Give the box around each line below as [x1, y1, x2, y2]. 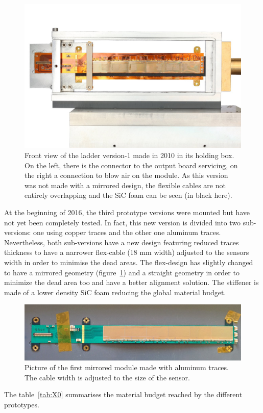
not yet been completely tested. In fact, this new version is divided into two [4, 217, 241, 227]
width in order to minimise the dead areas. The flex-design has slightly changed [4, 256, 253, 267]
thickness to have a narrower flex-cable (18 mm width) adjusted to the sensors [4, 247, 249, 257]
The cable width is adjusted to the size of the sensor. [25, 372, 190, 382]
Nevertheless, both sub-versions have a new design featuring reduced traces [4, 237, 239, 247]
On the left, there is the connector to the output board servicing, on [25, 160, 238, 170]
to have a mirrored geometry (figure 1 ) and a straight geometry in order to [4, 267, 240, 277]
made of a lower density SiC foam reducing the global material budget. [4, 287, 226, 297]
